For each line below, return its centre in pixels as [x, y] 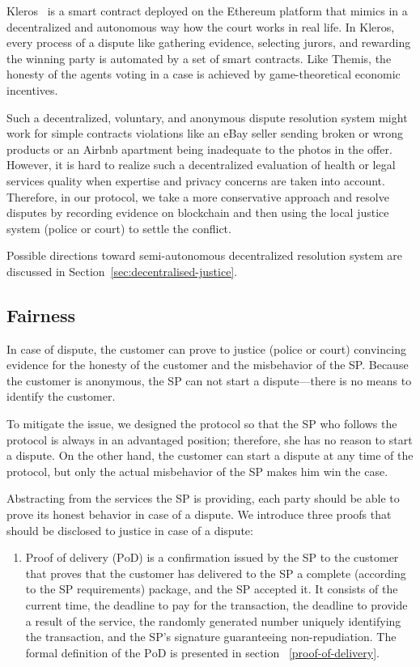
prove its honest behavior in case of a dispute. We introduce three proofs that [199, 514]
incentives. [32, 89]
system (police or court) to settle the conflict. [119, 228]
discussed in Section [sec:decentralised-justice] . [122, 271]
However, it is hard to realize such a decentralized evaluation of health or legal [201, 165]
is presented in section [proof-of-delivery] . [275, 652]
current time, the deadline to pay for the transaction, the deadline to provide [216, 605]
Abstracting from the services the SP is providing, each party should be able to [203, 498]
